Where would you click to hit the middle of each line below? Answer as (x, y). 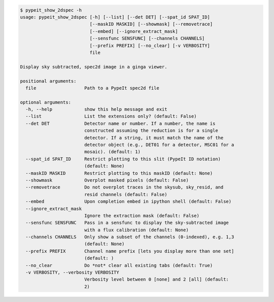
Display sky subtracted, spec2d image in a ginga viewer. (94, 67)
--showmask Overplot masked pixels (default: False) (107, 180)
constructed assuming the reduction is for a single (151, 131)
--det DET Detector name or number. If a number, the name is (121, 123)
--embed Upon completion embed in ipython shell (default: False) (129, 202)
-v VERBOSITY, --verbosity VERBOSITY (72, 273)
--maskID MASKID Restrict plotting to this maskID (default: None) (119, 173)
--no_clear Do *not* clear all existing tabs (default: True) (119, 265)
